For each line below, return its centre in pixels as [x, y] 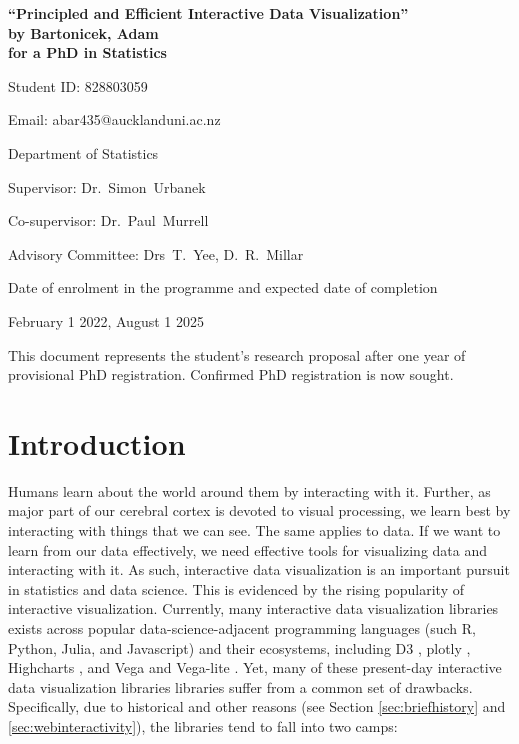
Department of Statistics [83, 152]
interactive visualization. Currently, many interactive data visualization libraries [253, 608]
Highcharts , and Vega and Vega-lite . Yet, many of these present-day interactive [255, 667]
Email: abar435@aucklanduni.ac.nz [114, 119]
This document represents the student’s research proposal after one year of [237, 354]
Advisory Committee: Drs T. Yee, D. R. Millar [156, 253]
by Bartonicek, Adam [83, 32]
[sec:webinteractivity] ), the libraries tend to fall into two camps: [203, 725]
